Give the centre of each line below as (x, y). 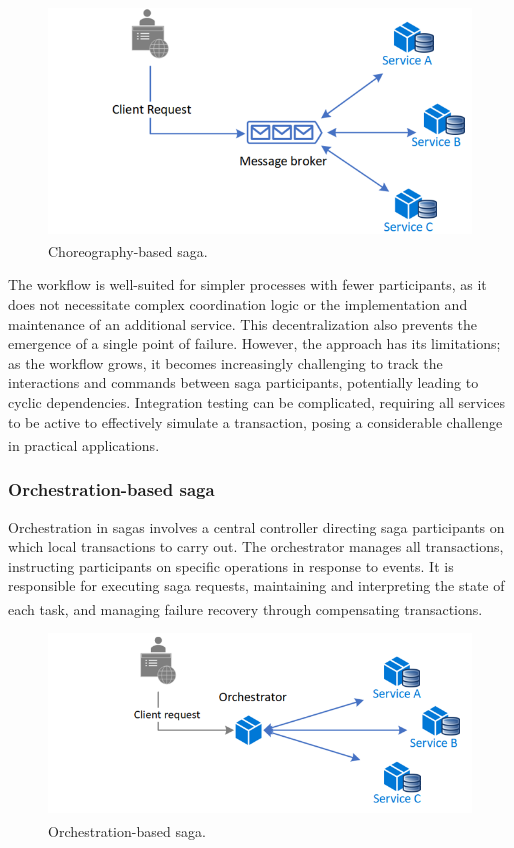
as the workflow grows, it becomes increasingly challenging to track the (225, 362)
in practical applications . (84, 444)
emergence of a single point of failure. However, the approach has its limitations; (254, 343)
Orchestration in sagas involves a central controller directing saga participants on (256, 526)
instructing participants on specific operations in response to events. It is (231, 565)
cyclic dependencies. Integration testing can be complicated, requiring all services (257, 401)
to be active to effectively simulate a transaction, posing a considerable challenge (255, 421)
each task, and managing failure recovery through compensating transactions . (245, 608)
